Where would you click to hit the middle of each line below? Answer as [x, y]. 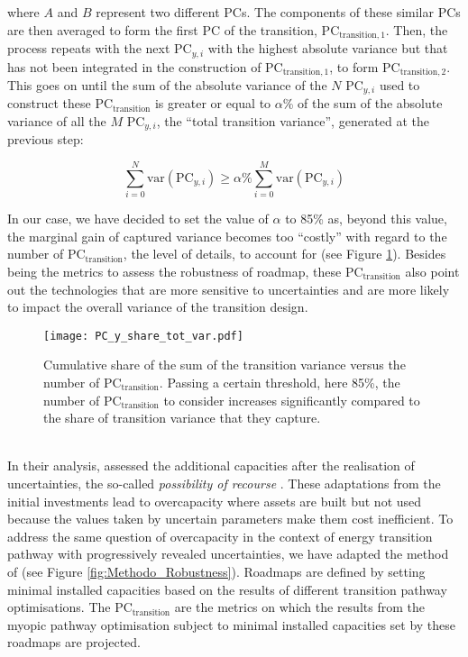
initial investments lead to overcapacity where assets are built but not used [215, 501]
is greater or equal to [213, 103]
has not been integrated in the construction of [134, 66]
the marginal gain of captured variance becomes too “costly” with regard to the [227, 236]
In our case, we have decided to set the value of [138, 219]
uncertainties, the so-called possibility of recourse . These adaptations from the [224, 483]
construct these [49, 103]
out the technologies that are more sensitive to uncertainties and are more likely [229, 289]
